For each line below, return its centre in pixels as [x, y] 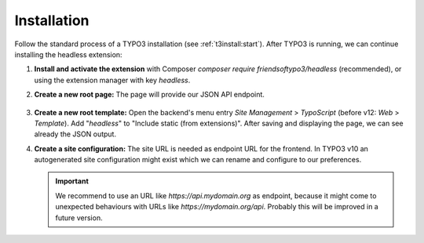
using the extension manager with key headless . [112, 80]
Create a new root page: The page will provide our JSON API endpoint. [149, 95]
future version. [79, 218]
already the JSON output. [75, 134]
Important [72, 181]
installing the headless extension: [68, 54]
